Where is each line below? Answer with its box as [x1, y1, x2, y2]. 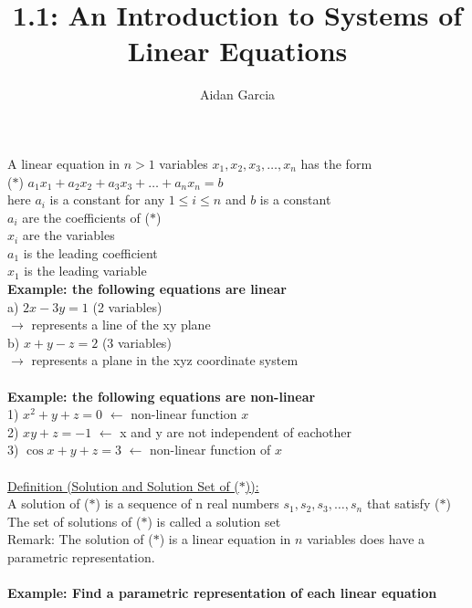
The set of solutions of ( [7, 511, 142, 530]
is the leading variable [24, 261, 147, 280]
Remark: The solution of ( [7, 529, 153, 549]
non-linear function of [149, 440, 271, 459]
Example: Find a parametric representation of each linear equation [7, 583, 437, 603]
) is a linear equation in [159, 529, 291, 549]
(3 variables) [101, 332, 172, 351]
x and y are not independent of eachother [120, 422, 351, 441]
